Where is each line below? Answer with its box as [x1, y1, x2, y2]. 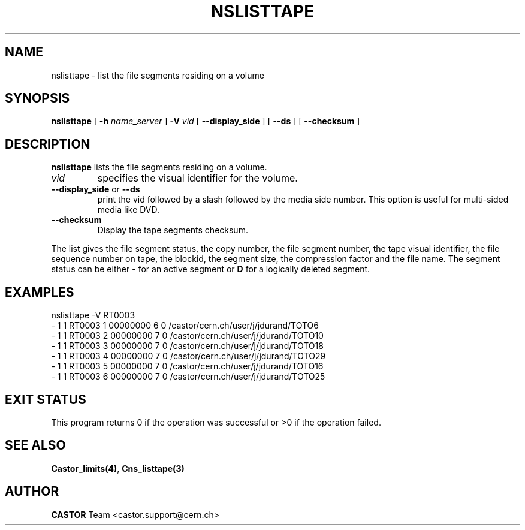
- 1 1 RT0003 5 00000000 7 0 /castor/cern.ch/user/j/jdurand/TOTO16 [51, 361, 324, 372]
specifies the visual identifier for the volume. [97, 172, 298, 185]
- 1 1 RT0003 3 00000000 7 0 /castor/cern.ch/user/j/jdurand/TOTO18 [51, 341, 324, 351]
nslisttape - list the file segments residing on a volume [51, 70, 264, 80]
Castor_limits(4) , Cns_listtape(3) [51, 463, 185, 474]
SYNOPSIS [5, 91, 70, 106]
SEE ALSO [5, 438, 66, 453]
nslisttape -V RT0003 [51, 310, 135, 321]
